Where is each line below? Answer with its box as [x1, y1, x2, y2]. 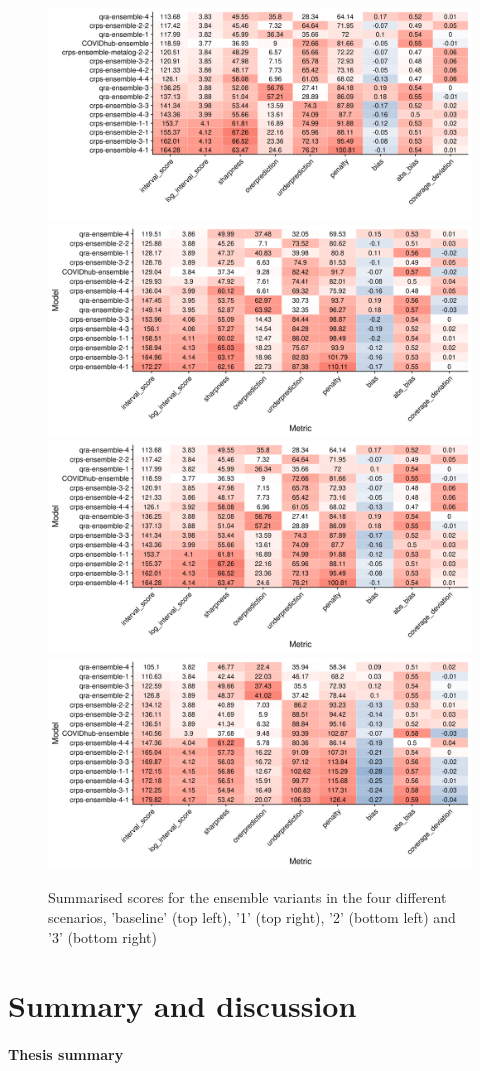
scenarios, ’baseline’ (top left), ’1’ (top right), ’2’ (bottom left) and [48, 906, 456, 927]
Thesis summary [8, 1044, 124, 1065]
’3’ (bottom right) [48, 926, 157, 947]
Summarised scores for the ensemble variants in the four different [48, 887, 447, 908]
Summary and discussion [8, 985, 357, 1026]
